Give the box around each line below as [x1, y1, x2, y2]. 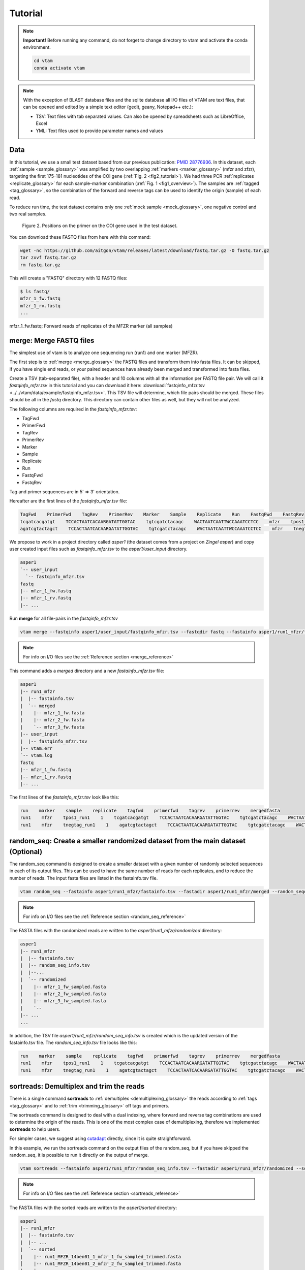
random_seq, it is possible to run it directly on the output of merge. [9, 1152, 149, 1158]
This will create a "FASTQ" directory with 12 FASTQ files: [9, 275, 128, 281]
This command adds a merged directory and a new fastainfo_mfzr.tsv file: [9, 668, 165, 674]
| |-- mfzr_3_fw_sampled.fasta [20, 998, 106, 1004]
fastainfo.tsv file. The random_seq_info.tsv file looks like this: [9, 1039, 137, 1045]
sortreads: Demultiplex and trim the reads [9, 1082, 145, 1091]
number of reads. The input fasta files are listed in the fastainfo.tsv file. [9, 875, 158, 881]
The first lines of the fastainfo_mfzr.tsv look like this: [9, 794, 119, 800]
